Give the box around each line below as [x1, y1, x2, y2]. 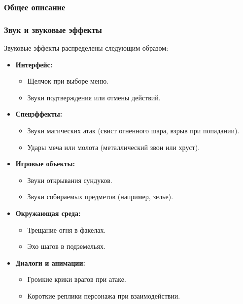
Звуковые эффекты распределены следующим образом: [4, 43, 169, 53]
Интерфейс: [15, 59, 53, 69]
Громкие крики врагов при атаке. [27, 274, 126, 284]
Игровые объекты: [15, 158, 75, 169]
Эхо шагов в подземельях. [27, 241, 105, 251]
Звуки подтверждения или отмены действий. [27, 92, 161, 102]
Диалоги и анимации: [15, 257, 85, 268]
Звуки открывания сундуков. [27, 175, 112, 185]
